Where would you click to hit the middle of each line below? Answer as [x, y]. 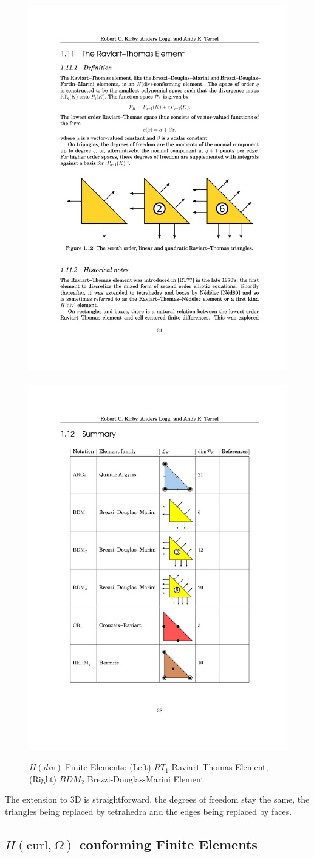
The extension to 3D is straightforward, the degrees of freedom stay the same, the [157, 799]
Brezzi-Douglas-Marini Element [145, 779]
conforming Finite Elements [168, 844]
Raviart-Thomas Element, [220, 767]
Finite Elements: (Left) [108, 767]
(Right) [43, 779]
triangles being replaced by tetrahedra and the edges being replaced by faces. [148, 811]
